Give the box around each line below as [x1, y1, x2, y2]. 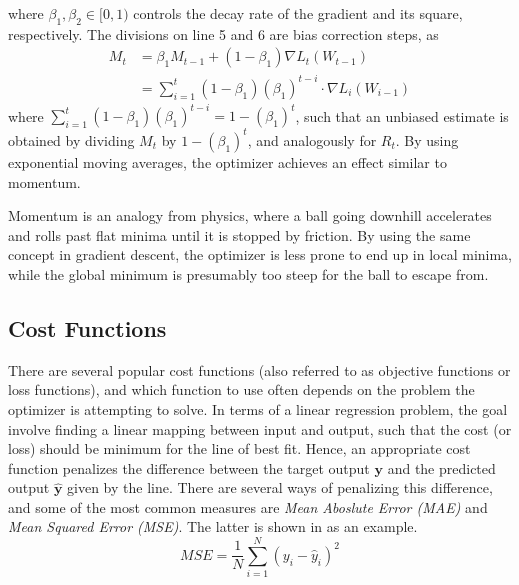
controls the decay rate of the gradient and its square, [133, 3, 463, 23]
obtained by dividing [8, 129, 135, 150]
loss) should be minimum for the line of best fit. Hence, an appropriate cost [8, 438, 471, 459]
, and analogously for [247, 129, 377, 150]
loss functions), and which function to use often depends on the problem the [8, 379, 475, 400]
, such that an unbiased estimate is [295, 105, 509, 126]
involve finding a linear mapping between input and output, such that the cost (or [8, 418, 512, 439]
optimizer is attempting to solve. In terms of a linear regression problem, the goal [8, 398, 508, 419]
